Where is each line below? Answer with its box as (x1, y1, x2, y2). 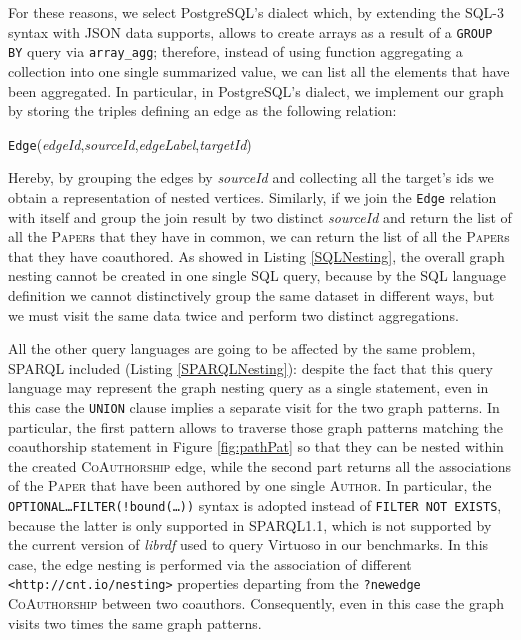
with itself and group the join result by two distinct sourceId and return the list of (8, 206, 512, 227)
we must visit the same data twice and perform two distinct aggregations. (8, 304, 459, 325)
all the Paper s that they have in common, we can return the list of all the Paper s (8, 226, 510, 247)
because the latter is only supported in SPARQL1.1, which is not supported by (8, 514, 492, 535)
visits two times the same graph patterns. (8, 612, 262, 633)
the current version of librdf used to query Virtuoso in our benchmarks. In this (8, 534, 489, 555)
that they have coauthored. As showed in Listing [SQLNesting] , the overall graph (8, 245, 505, 266)
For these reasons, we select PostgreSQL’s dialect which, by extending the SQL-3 (8, 2, 504, 22)
